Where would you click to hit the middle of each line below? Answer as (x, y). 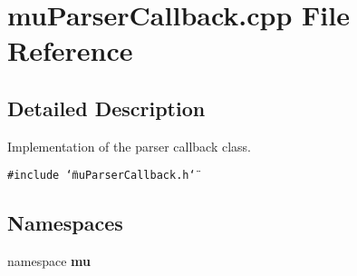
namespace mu (49, 261)
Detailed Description (106, 108)
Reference (70, 50)
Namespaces (65, 223)
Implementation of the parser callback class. (130, 146)
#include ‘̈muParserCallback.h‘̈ (101, 176)
